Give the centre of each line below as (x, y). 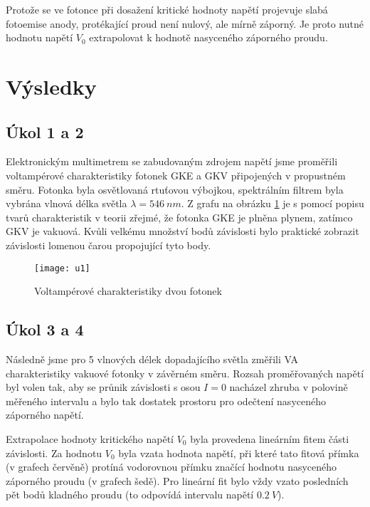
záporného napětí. (45, 415)
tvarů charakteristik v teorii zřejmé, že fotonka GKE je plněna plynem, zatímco (179, 217)
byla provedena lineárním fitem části (270, 438)
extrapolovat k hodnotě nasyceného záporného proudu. (208, 37)
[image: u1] (62, 268)
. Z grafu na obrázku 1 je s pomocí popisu (273, 203)
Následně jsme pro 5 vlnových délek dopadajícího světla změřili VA (152, 359)
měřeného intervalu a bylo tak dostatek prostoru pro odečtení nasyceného (166, 401)
